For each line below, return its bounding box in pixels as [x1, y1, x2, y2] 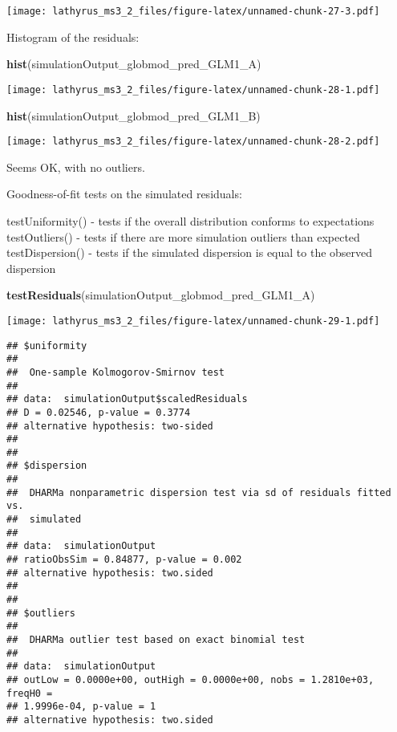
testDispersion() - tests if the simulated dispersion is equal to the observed [6, 244, 373, 261]
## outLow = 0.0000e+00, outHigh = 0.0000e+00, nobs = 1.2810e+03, [6, 673, 375, 685]
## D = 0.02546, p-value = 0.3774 [6, 406, 191, 418]
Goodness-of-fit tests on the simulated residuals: [6, 185, 242, 202]
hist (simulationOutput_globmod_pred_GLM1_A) [6, 55, 261, 72]
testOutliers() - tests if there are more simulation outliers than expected [6, 228, 360, 245]
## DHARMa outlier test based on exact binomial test [6, 634, 306, 645]
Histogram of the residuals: [6, 28, 140, 45]
